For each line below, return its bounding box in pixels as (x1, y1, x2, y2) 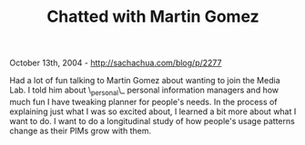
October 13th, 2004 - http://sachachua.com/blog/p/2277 (9, 57, 222, 69)
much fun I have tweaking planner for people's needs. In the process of (9, 96, 278, 107)
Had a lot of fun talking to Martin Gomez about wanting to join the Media (9, 75, 280, 86)
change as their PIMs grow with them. (9, 125, 152, 136)
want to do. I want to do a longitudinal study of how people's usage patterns (9, 115, 296, 126)
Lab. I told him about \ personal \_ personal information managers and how (9, 84, 280, 97)
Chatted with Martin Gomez (46, 6, 259, 27)
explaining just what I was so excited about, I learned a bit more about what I (9, 106, 297, 117)
